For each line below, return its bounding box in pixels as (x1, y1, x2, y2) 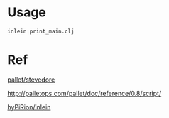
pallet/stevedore (7, 75, 55, 84)
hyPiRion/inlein (7, 102, 51, 111)
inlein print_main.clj (7, 28, 75, 35)
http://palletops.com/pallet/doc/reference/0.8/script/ (7, 89, 162, 97)
